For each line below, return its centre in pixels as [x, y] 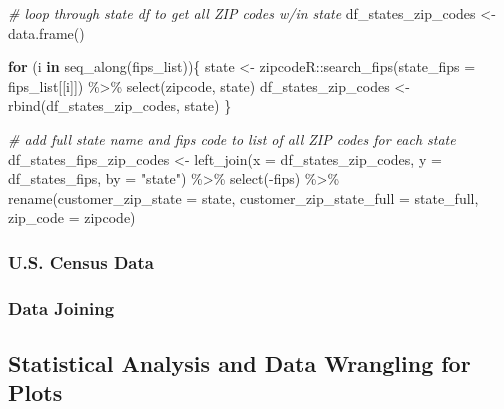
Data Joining [61, 307]
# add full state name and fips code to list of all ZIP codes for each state [232, 138]
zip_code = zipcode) [72, 217]
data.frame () [46, 32]
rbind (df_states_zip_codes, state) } [120, 105]
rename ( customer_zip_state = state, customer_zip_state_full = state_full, [243, 197]
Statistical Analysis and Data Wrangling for [239, 363]
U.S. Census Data [81, 261]
